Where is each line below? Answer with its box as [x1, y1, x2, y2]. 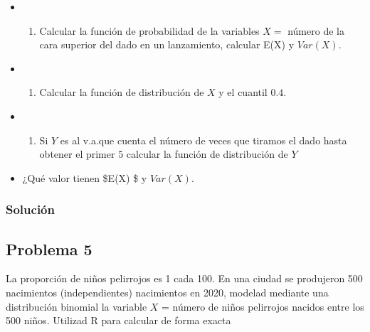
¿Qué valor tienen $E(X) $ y [22, 170, 147, 185]
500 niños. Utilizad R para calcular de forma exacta [6, 313, 231, 328]
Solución [6, 200, 55, 218]
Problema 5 [6, 237, 92, 259]
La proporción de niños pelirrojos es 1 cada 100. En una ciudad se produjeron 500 [6, 271, 363, 286]
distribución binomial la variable [6, 299, 147, 314]
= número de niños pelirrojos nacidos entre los [162, 299, 364, 314]
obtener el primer [39, 146, 115, 161]
